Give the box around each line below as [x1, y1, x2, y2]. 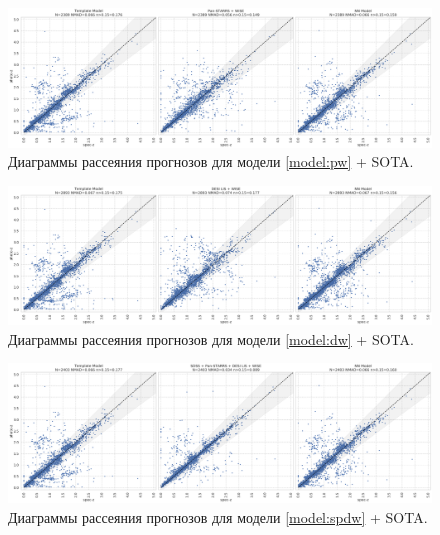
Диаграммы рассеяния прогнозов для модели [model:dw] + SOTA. [8, 328, 414, 349]
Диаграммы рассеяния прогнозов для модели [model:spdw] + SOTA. [8, 506, 428, 527]
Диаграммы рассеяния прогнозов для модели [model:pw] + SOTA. [8, 151, 414, 172]
